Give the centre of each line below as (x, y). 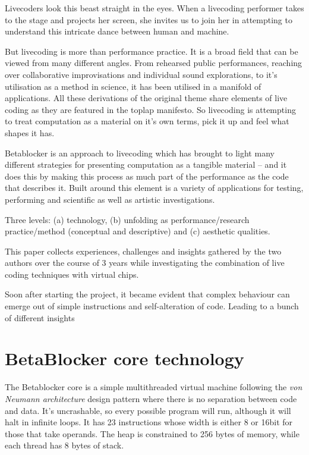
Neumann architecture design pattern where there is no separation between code (151, 398)
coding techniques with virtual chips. (72, 274)
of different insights (40, 317)
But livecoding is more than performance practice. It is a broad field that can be (152, 51)
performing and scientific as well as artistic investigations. (110, 199)
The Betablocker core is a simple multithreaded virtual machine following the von (154, 387)
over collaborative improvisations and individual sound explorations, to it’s (141, 74)
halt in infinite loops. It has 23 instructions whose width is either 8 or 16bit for (149, 422)
